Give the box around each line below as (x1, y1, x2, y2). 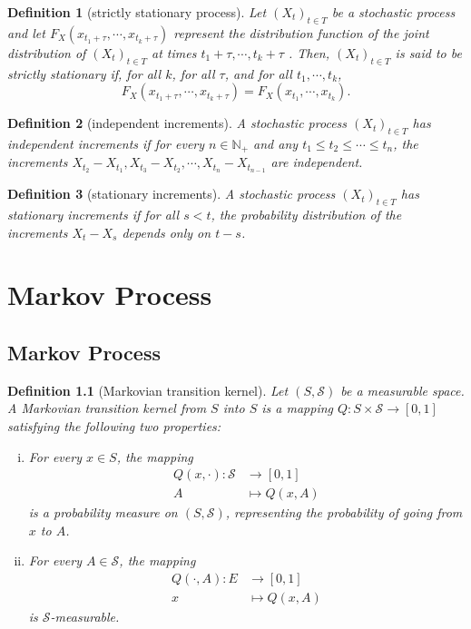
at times (151, 43, 197, 62)
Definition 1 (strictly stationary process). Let (7, 3, 267, 21)
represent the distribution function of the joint (173, 23, 429, 42)
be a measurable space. (340, 380, 465, 399)
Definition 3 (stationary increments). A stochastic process (7, 184, 336, 203)
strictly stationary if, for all (7, 64, 162, 83)
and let (7, 23, 45, 42)
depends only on (122, 222, 211, 241)
